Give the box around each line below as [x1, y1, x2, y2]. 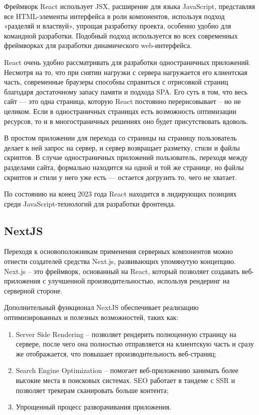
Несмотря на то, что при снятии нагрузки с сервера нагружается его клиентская [4, 66, 248, 77]
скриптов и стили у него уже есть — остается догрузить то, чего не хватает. [4, 171, 237, 182]
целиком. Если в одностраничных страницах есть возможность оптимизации [4, 105, 237, 116]
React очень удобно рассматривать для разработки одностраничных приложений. [4, 56, 251, 67]
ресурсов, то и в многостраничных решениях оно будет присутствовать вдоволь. [4, 115, 249, 126]
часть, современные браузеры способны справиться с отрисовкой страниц [4, 76, 228, 87]
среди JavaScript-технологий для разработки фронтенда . [4, 198, 176, 208]
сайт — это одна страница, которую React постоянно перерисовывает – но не [4, 96, 241, 106]
